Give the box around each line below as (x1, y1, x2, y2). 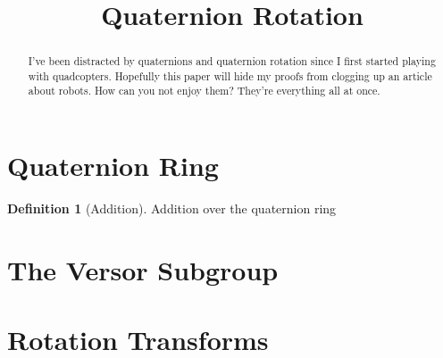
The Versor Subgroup (7, 251, 279, 287)
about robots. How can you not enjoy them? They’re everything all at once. (28, 83, 380, 98)
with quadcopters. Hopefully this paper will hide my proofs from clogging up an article (28, 68, 432, 83)
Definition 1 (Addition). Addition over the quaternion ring (7, 199, 337, 218)
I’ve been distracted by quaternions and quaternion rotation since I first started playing (28, 54, 436, 69)
